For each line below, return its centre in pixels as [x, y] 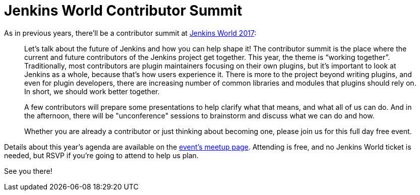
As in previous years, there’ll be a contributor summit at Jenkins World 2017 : [130, 33]
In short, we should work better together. [92, 91]
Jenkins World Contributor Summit [123, 11]
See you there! [28, 171]
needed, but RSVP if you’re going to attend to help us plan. [101, 155]
